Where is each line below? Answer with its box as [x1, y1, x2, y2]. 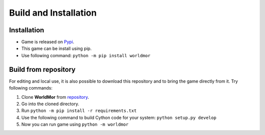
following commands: [9, 85, 53, 91]
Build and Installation [9, 7, 97, 18]
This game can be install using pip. [21, 45, 92, 51]
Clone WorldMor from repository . [21, 94, 89, 100]
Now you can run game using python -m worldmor [21, 121, 129, 127]
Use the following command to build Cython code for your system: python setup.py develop [21, 114, 217, 120]
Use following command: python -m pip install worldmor [21, 52, 151, 58]
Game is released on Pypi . [21, 39, 75, 45]
